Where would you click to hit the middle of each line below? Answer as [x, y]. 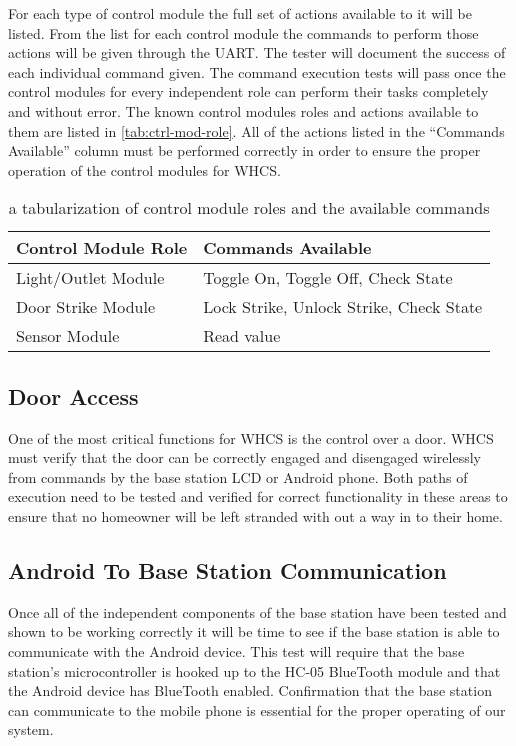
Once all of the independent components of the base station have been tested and [257, 611]
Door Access [73, 395]
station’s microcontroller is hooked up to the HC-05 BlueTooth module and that [254, 670]
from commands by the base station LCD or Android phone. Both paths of [238, 476]
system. [31, 729]
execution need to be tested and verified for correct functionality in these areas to [258, 496]
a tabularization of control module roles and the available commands [249, 208]
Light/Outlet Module [90, 278]
